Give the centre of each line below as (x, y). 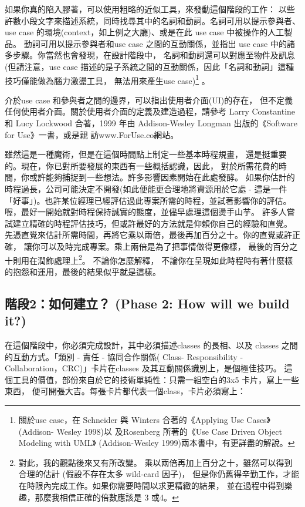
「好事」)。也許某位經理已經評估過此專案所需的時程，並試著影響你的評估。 (148, 200)
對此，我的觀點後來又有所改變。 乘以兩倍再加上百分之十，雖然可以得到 (155, 462)
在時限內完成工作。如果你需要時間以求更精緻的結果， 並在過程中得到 (151, 485)
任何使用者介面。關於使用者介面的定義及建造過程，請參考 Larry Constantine (150, 111)
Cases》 (259, 419)
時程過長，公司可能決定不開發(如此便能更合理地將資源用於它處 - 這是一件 (146, 188)
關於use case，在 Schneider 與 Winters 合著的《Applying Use (131, 419)
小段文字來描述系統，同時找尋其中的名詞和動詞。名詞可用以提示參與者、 (160, 20)
